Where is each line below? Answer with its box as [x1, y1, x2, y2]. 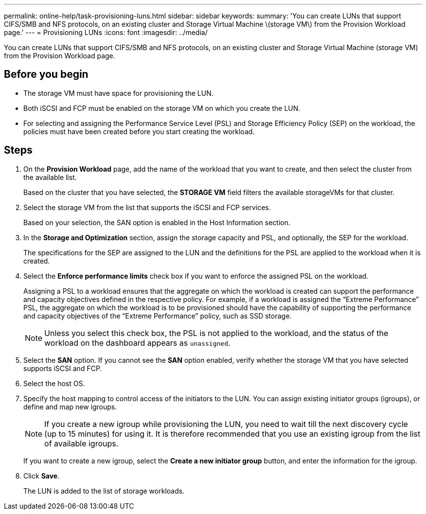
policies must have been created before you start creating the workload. [23, 127, 255, 136]
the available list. [23, 173, 77, 181]
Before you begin [4, 68, 89, 81]
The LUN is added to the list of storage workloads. [23, 486, 185, 495]
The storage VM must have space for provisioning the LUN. [23, 89, 213, 97]
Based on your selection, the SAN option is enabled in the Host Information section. [23, 218, 291, 227]
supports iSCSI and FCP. [23, 364, 102, 372]
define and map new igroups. [23, 402, 117, 411]
